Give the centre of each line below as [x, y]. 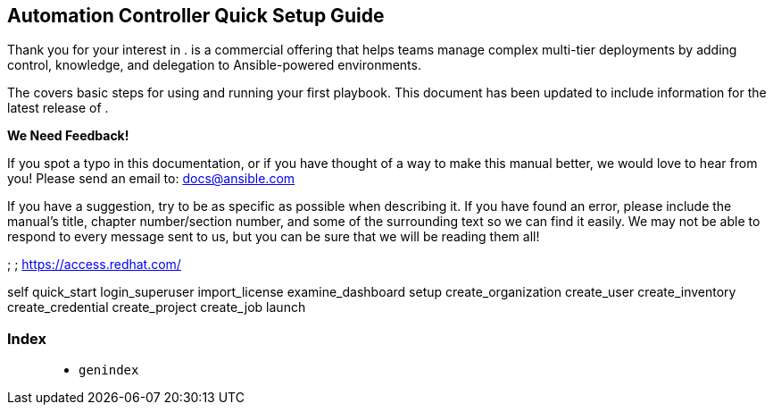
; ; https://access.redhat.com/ [94, 265]
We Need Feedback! [68, 136]
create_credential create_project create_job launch [157, 307]
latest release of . [58, 108]
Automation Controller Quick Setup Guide [196, 16]
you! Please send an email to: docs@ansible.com [151, 179]
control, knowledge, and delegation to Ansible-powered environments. [214, 65]
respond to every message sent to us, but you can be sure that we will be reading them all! [274, 237]
